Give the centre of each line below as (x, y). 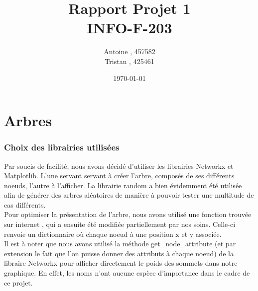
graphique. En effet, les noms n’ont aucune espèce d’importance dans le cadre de (127, 273)
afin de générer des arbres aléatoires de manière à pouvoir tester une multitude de (129, 195)
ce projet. (18, 282)
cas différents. (25, 204)
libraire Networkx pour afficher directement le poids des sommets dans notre (121, 263)
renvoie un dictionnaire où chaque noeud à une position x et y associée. (113, 234)
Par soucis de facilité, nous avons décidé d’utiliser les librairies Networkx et (119, 166)
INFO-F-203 (129, 28)
